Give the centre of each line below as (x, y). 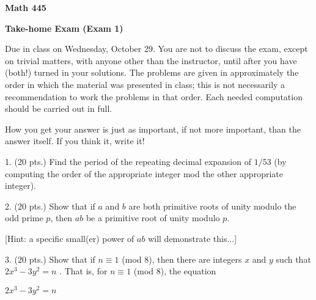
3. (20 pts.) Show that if (50, 259)
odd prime (24, 218)
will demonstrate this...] (193, 238)
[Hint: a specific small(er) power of (70, 238)
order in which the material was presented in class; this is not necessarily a (145, 84)
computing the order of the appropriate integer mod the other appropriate (144, 173)
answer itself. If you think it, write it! (75, 141)
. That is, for (83, 271)
